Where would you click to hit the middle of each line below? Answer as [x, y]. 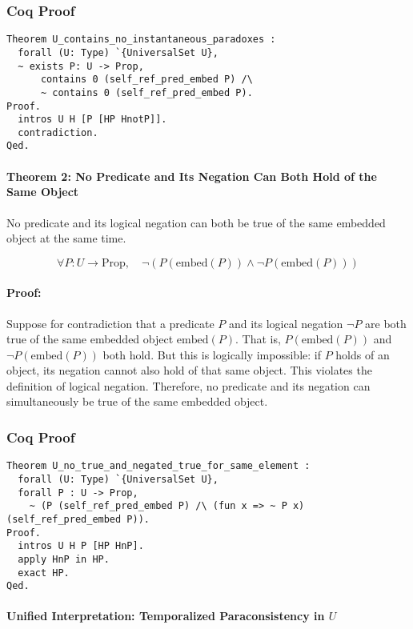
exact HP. [44, 573]
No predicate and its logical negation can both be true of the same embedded [196, 222]
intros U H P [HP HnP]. [81, 546]
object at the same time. [66, 238]
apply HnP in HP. [64, 559]
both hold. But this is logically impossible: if [212, 354]
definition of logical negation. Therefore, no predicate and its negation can [188, 385]
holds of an [363, 354]
